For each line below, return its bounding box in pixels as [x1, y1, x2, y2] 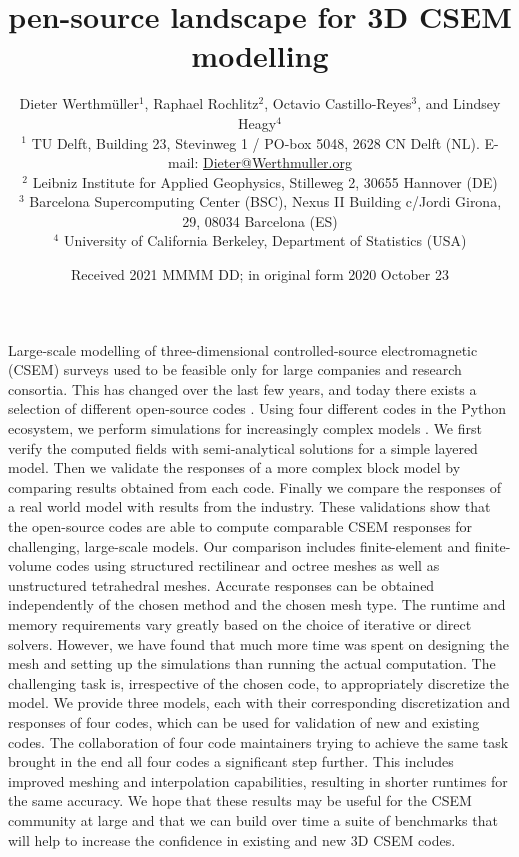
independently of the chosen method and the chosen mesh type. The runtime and [8, 594, 506, 615]
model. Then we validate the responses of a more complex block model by [8, 457, 461, 478]
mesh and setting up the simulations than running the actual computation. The [8, 653, 496, 674]
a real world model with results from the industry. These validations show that [8, 496, 491, 517]
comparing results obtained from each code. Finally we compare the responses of [8, 476, 502, 497]
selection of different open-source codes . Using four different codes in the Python [8, 398, 507, 419]
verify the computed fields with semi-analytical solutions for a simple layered [8, 437, 478, 458]
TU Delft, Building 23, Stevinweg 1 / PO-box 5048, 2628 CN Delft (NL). [31, 132, 480, 153]
